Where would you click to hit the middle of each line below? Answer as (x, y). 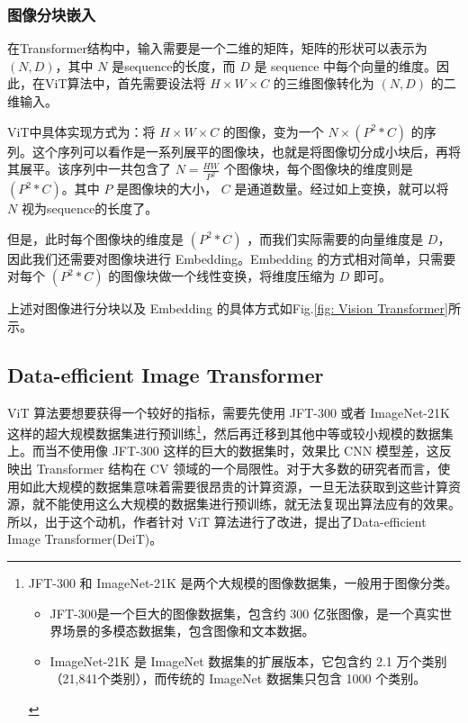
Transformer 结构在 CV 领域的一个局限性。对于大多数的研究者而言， (237, 469)
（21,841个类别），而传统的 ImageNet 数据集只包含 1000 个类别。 (238, 678)
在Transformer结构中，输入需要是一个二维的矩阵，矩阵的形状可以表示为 (217, 48)
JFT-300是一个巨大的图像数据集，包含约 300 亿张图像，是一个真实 (245, 613)
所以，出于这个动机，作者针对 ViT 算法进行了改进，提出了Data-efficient (217, 521)
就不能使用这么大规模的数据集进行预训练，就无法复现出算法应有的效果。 (246, 504)
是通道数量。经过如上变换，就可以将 (342, 189)
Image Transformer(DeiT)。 (85, 539)
